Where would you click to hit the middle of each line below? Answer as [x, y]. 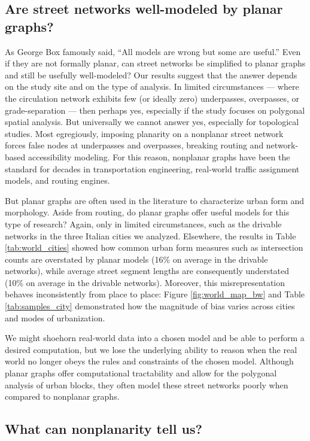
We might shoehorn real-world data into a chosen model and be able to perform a [155, 338]
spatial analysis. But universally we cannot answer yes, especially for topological [152, 122]
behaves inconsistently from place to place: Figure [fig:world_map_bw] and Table [155, 294]
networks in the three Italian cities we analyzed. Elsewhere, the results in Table [151, 235]
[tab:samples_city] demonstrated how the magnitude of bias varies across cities [150, 306]
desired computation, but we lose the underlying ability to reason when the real [151, 349]
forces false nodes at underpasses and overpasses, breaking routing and [134, 145]
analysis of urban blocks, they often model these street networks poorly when [147, 384]
